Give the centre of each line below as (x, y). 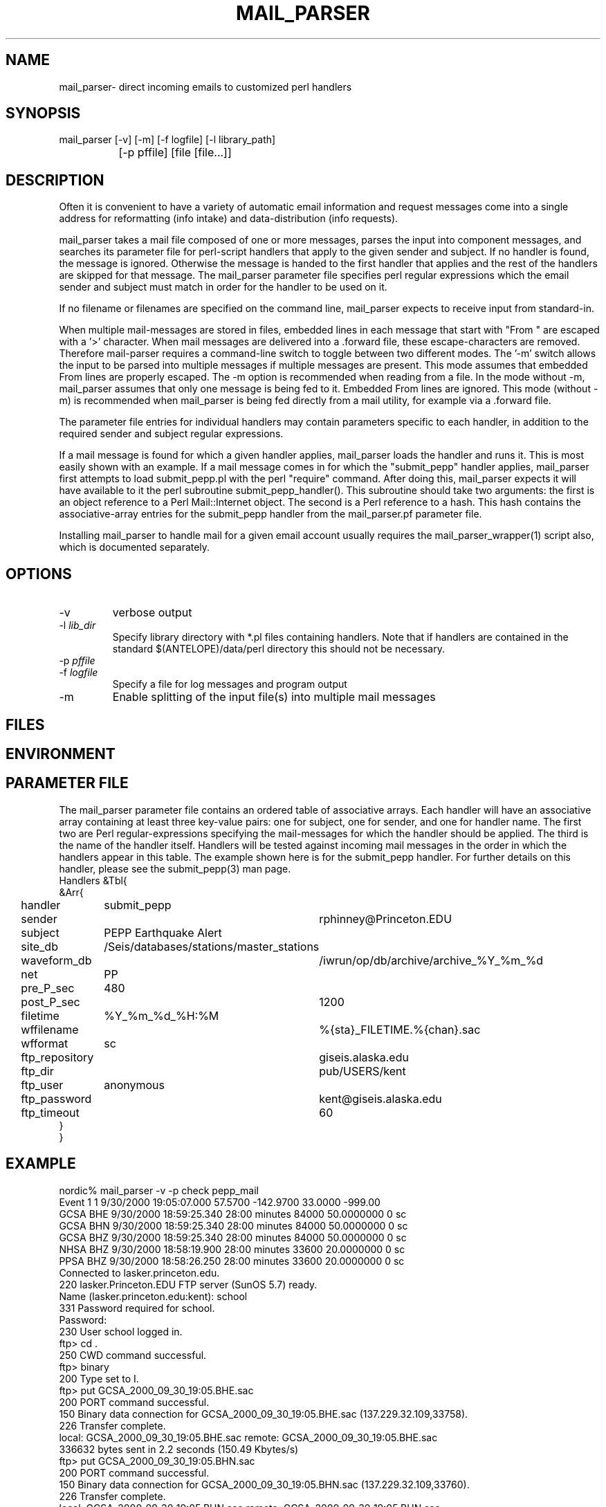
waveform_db (56, 960)
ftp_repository (57, 1057)
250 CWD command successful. (133, 1355)
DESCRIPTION (55, 180)
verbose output (152, 613)
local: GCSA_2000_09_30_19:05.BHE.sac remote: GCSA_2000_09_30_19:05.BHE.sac (248, 1437)
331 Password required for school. (137, 1308)
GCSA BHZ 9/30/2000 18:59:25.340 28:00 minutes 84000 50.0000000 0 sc (233, 1237)
